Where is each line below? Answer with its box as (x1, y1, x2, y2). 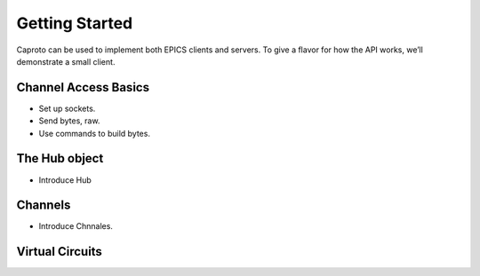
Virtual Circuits (16, 244, 102, 259)
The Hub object (16, 151, 104, 166)
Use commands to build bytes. (38, 128, 151, 138)
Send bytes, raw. (38, 115, 100, 126)
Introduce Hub (38, 174, 92, 185)
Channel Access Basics (16, 80, 150, 95)
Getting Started (16, 13, 133, 33)
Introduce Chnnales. (38, 221, 113, 232)
